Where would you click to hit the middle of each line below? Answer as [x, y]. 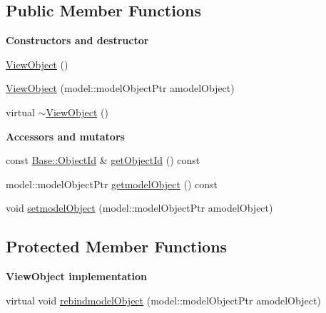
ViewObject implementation [76, 276]
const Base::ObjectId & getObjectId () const [103, 160]
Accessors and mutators [65, 136]
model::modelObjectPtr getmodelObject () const [112, 184]
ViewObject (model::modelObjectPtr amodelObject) [120, 88]
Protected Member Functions [117, 246]
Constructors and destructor [77, 40]
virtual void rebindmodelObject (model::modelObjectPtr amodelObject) [163, 300]
